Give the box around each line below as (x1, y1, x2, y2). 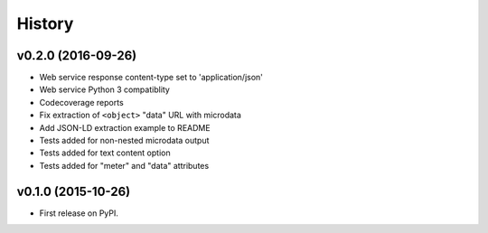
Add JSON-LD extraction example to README (39, 122, 211, 133)
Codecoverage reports (39, 97, 124, 107)
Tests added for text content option (39, 147, 171, 158)
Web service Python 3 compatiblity (39, 84, 171, 95)
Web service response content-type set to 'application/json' (39, 72, 264, 83)
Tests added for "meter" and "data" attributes (39, 160, 210, 171)
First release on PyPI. (39, 208, 119, 219)
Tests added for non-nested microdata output (39, 135, 210, 146)
